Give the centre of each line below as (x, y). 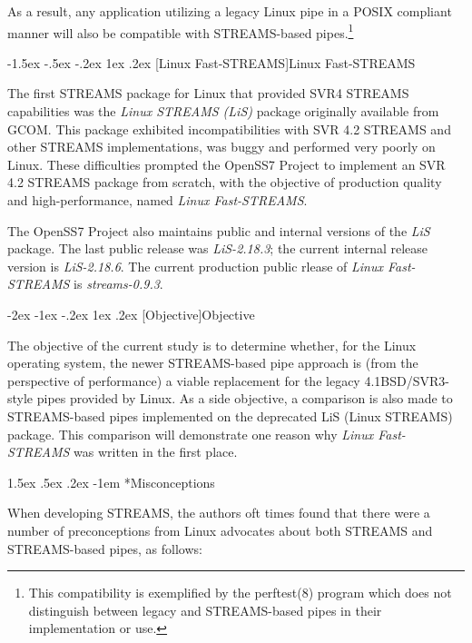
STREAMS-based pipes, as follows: (105, 548)
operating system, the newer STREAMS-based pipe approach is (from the (213, 363)
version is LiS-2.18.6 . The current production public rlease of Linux (195, 266)
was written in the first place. (156, 452)
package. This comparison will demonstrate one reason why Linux (191, 434)
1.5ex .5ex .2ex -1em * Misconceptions (111, 482)
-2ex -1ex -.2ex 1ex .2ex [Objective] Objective (131, 314)
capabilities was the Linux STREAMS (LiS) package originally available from (223, 111)
